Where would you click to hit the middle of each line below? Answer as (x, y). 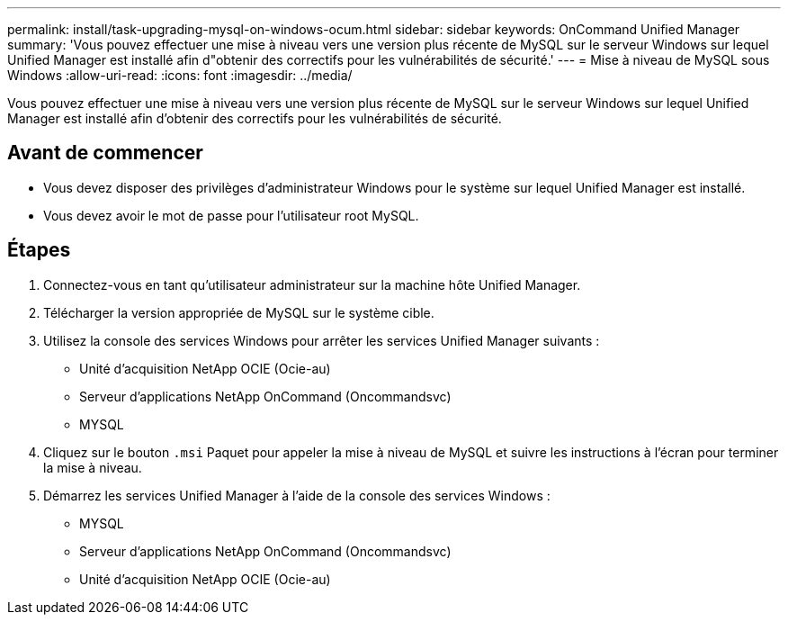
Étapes (39, 250)
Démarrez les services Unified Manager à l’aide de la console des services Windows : (297, 495)
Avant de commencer (105, 153)
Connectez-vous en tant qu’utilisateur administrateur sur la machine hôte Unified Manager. (312, 284)
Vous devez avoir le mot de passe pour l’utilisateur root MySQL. (231, 215)
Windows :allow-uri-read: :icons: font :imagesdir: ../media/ (180, 75)
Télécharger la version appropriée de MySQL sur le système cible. (239, 312)
